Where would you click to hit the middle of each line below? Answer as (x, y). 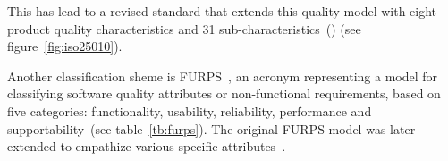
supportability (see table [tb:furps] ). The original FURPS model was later (211, 128)
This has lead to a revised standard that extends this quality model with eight (222, 11)
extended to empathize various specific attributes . (147, 146)
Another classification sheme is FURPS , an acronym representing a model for (223, 76)
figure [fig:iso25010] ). (65, 46)
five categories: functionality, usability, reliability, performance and (190, 110)
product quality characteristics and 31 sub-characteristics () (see (184, 28)
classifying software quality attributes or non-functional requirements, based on (224, 93)
